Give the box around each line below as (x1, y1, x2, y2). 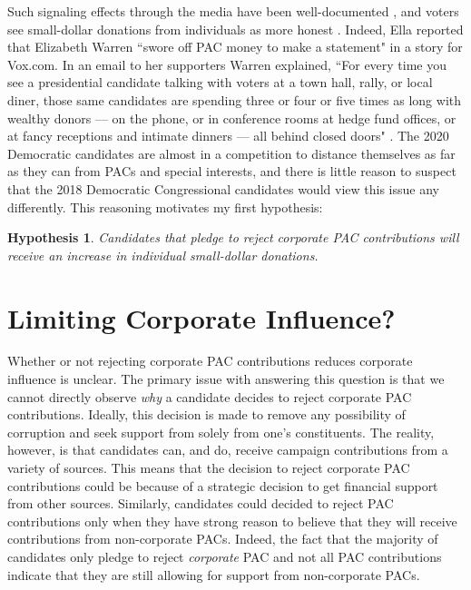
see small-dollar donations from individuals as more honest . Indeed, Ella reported (7, 19, 464, 38)
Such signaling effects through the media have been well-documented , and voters (7, 2, 459, 20)
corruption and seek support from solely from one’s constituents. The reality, (7, 422, 435, 441)
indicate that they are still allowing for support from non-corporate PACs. (7, 565, 420, 584)
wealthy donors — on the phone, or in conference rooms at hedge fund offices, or (7, 108, 456, 127)
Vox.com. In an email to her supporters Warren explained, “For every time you (7, 54, 447, 74)
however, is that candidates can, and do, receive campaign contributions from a (7, 440, 448, 459)
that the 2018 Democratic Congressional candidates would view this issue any (7, 179, 439, 198)
